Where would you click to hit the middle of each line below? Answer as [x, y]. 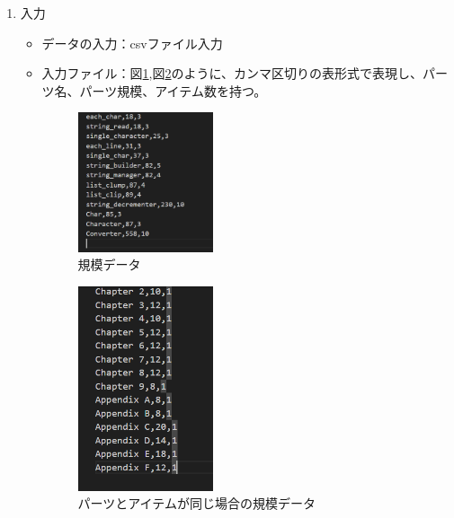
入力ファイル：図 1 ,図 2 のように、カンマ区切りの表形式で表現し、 [232, 73]
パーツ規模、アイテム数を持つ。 [173, 90]
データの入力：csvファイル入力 [132, 43]
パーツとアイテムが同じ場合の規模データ [196, 503]
